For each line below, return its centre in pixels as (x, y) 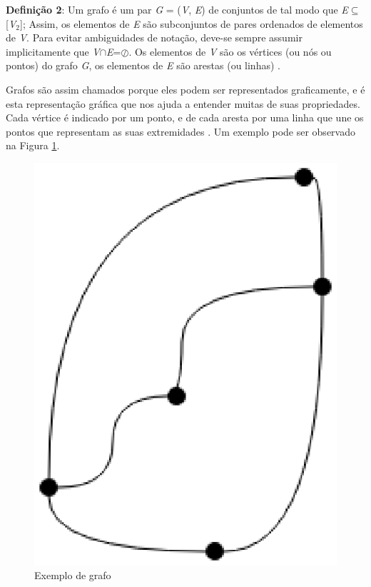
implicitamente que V (53, 51)
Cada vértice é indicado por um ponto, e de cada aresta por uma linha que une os (185, 117)
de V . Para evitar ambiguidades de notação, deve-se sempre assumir (154, 37)
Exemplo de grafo (73, 575)
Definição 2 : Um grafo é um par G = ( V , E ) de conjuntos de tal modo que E (177, 9)
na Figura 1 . (33, 145)
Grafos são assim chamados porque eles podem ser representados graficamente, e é (185, 89)
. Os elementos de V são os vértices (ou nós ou (230, 51)
